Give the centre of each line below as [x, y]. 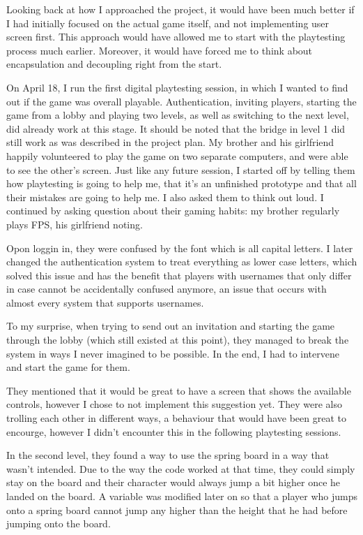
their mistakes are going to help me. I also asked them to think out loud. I [165, 197]
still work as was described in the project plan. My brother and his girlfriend [170, 142]
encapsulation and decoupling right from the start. [114, 64]
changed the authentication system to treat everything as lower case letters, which [182, 262]
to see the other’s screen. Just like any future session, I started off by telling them [181, 169]
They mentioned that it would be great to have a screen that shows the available [179, 390]
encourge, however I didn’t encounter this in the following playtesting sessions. [174, 431]
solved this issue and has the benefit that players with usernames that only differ [179, 275]
